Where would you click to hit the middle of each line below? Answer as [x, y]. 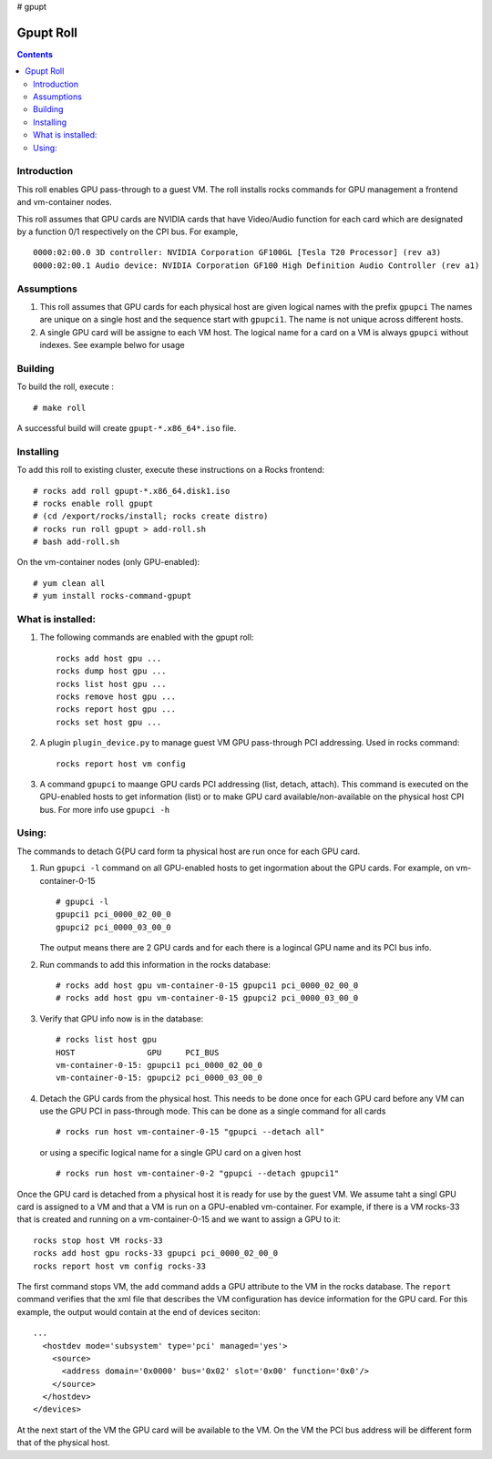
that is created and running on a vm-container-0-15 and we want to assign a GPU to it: [179, 1219]
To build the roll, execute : [65, 386]
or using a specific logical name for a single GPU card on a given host [170, 1152]
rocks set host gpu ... [109, 722]
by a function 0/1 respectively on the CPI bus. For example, [128, 231]
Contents [35, 54]
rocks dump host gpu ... [111, 671]
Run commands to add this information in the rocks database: [155, 964]
